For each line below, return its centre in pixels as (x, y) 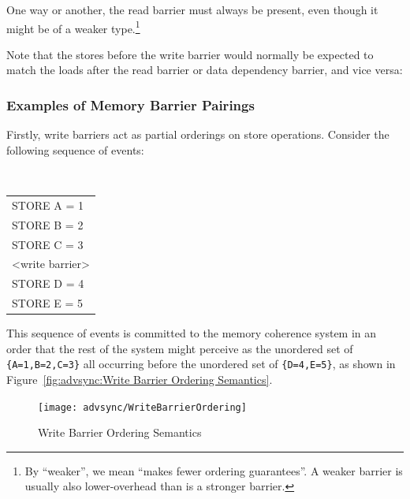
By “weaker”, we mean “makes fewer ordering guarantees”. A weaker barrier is (214, 470)
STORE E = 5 (48, 303)
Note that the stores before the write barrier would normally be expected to (190, 54)
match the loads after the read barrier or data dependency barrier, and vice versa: (205, 70)
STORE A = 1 (48, 205)
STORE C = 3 (48, 244)
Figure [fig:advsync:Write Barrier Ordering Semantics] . (140, 379)
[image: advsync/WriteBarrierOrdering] (142, 407)
